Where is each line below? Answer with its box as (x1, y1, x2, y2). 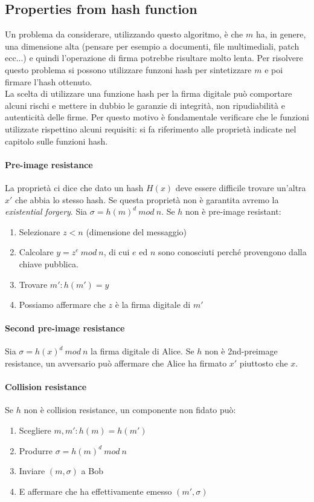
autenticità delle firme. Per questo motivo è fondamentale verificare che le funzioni (5, 111, 310, 123)
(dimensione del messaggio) (86, 225, 187, 238)
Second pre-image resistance (5, 322, 125, 334)
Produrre (19, 444, 53, 457)
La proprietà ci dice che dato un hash (5, 181, 144, 194)
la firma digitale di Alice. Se (91, 345, 194, 357)
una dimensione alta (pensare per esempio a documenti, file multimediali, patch (5, 39, 300, 52)
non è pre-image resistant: (185, 205, 281, 218)
